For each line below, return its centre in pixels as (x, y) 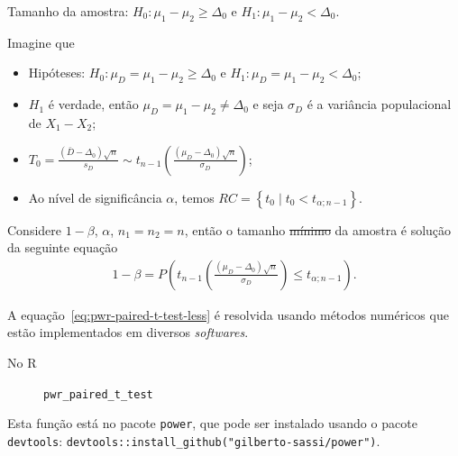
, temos (194, 197)
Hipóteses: (57, 73)
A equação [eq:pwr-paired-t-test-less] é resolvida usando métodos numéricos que (228, 314)
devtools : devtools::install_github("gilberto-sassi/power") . (194, 440)
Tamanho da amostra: (68, 11)
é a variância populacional (379, 104)
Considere (35, 229)
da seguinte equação (63, 247)
